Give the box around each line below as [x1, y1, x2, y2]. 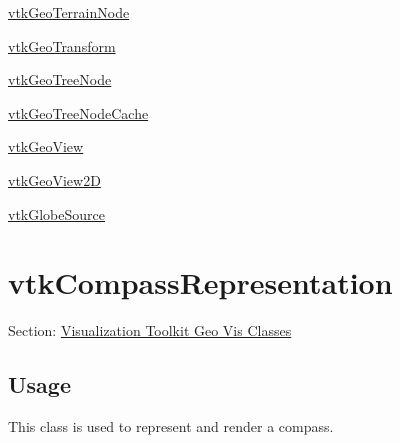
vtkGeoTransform [8, 35, 116, 56]
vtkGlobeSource [8, 203, 105, 224]
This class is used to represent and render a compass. [8, 416, 334, 437]
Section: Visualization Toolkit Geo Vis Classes [8, 320, 292, 341]
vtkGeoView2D [8, 169, 101, 190]
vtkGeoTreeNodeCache [8, 102, 149, 123]
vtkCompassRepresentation [8, 262, 393, 303]
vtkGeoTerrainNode [8, 2, 130, 22]
